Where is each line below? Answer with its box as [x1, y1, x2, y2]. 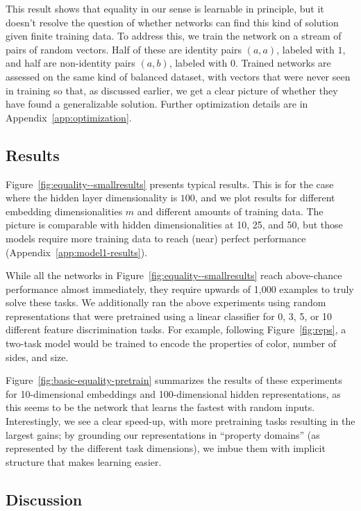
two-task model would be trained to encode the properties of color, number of [6, 336, 336, 351]
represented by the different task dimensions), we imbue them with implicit [6, 441, 326, 455]
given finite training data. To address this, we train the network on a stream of [6, 28, 342, 43]
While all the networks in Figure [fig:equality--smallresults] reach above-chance [6, 268, 342, 283]
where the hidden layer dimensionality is [6, 190, 178, 205]
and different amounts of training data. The [137, 203, 324, 218]
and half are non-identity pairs [6, 56, 135, 70]
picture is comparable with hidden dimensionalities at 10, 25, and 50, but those [6, 217, 343, 232]
